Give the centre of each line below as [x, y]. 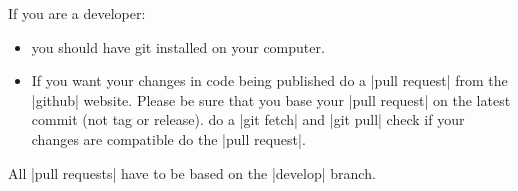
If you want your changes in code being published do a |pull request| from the [269, 80]
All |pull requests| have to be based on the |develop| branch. [192, 172]
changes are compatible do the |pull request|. [168, 138]
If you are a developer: [77, 13]
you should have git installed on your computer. [178, 46]
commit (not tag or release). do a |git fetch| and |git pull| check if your [248, 119]
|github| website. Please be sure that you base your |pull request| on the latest [271, 99]
